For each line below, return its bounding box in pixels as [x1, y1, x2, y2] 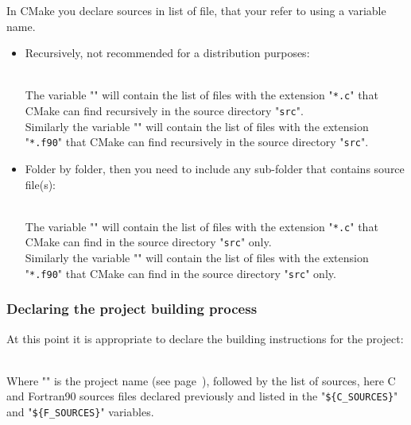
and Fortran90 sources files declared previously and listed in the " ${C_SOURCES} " [6, 388, 398, 404]
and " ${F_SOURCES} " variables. [6, 403, 154, 419]
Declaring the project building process [6, 299, 258, 319]
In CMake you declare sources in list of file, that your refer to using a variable [6, 2, 386, 18]
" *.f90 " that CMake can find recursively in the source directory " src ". [25, 133, 369, 150]
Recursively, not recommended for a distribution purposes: [25, 44, 310, 61]
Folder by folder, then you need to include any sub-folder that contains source [25, 160, 405, 176]
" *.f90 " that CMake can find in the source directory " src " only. [25, 265, 336, 281]
